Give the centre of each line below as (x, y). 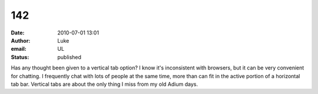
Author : (21, 40)
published (69, 57)
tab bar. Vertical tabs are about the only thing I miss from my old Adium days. (105, 84)
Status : (20, 57)
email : (19, 49)
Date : (18, 33)
